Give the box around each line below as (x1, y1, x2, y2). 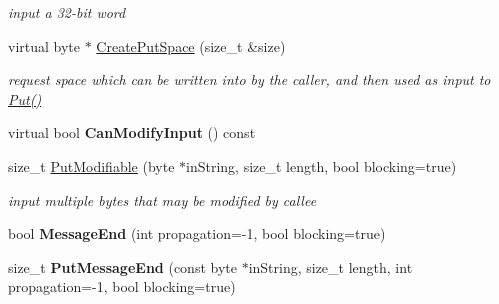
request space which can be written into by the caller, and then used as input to (8, 69, 491, 90)
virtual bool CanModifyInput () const (8, 122, 256, 143)
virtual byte (8, 35, 81, 56)
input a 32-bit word (8, 2, 126, 22)
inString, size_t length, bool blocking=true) (186, 155, 457, 176)
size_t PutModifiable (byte (8, 155, 175, 176)
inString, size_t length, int (248, 256, 413, 277)
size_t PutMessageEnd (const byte (8, 256, 237, 277)
